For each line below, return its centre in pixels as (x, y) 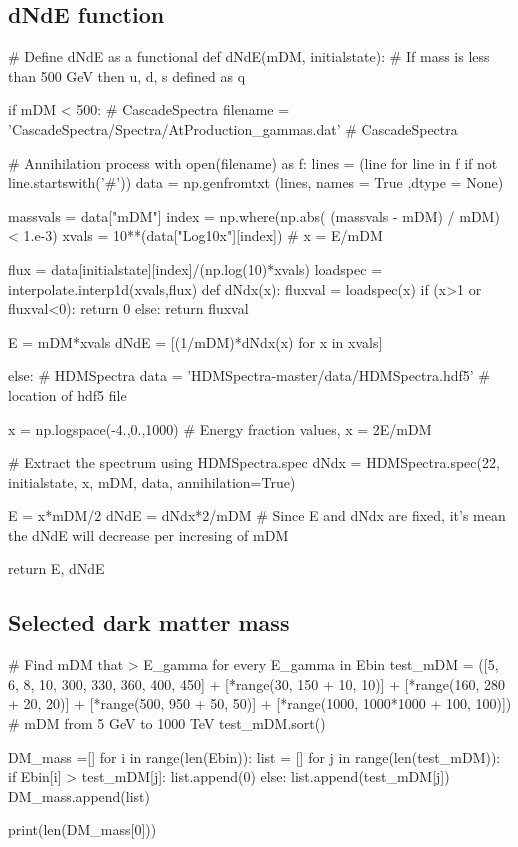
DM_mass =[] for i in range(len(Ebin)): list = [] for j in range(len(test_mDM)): (254, 756)
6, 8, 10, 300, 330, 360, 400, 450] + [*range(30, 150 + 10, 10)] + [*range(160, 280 (257, 683)
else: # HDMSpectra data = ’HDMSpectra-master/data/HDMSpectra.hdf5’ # (249, 375)
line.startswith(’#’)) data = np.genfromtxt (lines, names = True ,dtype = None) (256, 182)
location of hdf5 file (67, 394)
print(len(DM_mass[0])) (82, 829)
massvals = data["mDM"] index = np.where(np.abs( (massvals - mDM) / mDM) (254, 215)
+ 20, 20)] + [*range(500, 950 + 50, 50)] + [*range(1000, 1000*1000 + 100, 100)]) (260, 703)
